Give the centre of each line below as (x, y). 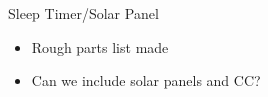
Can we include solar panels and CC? (146, 80)
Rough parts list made (100, 46)
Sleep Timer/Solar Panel (83, 13)
